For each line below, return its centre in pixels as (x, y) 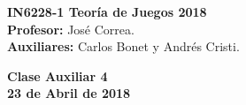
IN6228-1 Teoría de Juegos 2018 (107, 11)
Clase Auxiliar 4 (58, 75)
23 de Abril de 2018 (69, 93)
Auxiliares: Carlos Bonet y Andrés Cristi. (123, 46)
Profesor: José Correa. (71, 29)
